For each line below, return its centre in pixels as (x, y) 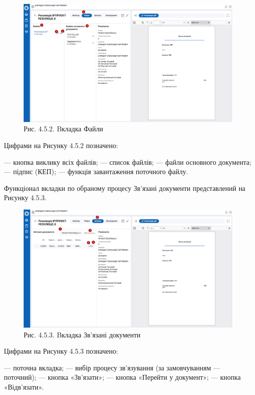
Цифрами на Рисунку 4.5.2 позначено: (61, 145)
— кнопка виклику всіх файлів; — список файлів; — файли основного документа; (128, 162)
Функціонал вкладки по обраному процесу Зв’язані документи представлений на (125, 188)
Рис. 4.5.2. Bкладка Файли (64, 129)
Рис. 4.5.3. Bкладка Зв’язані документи (82, 334)
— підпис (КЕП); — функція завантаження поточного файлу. (96, 171)
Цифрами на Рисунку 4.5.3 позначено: (61, 351)
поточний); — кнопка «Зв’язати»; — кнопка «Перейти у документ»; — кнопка (122, 377)
